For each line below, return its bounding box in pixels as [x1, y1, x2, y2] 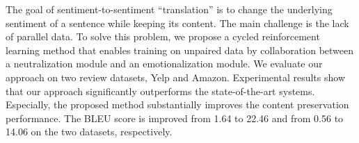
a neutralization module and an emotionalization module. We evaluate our [6, 56, 323, 71]
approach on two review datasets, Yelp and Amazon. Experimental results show [6, 69, 345, 84]
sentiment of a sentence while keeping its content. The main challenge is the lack [6, 15, 349, 30]
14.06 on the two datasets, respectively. [6, 124, 173, 139]
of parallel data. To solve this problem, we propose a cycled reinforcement [6, 29, 320, 44]
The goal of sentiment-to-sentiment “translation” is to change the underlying [6, 2, 333, 16]
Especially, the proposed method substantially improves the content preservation [6, 97, 349, 112]
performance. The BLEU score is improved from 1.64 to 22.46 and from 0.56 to [6, 110, 344, 125]
